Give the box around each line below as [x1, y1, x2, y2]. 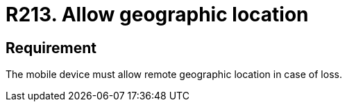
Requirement [6, 39, 97, 57]
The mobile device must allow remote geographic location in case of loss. [6, 68, 342, 81]
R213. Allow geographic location [6, 3, 309, 26]
